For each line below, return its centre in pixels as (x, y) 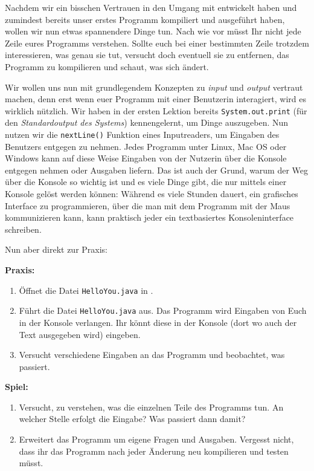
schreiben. (23, 229)
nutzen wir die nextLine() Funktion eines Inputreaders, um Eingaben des (142, 134)
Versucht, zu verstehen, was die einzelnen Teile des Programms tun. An (151, 407)
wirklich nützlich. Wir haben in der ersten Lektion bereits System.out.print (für (156, 110)
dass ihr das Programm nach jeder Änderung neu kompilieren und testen (154, 451)
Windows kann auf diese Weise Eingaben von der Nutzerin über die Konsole (146, 158)
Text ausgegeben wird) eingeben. (80, 334)
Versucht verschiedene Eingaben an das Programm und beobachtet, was (152, 355)
